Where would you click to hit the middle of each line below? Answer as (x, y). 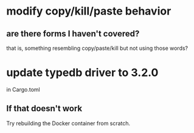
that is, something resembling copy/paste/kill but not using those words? (97, 48)
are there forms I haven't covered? (73, 34)
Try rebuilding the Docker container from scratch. (68, 123)
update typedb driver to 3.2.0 (82, 73)
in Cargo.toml (23, 89)
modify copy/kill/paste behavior (89, 11)
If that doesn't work (44, 108)
